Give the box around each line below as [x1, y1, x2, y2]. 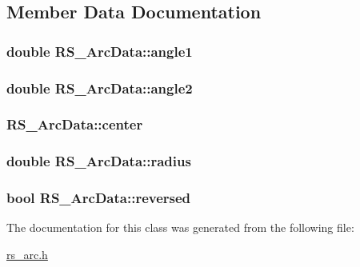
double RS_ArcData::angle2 [6, 78, 193, 98]
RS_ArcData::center [6, 114, 143, 134]
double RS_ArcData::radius [6, 151, 191, 171]
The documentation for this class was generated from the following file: [6, 219, 354, 236]
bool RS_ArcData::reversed [6, 188, 191, 208]
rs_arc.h [6, 245, 48, 262]
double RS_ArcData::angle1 [6, 41, 193, 61]
